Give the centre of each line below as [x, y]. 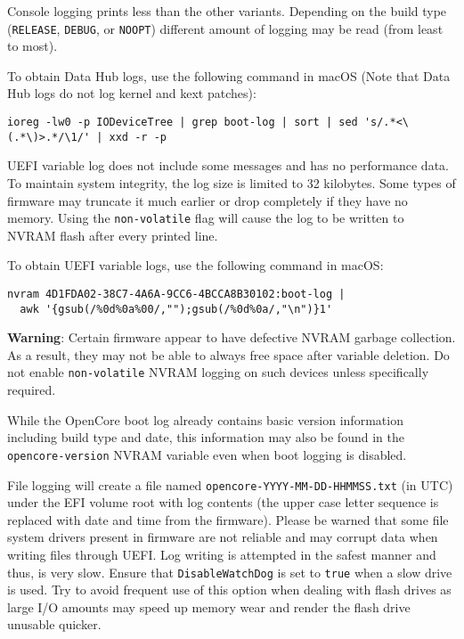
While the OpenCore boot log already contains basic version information [205, 419]
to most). [33, 46]
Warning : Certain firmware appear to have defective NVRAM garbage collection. [232, 337]
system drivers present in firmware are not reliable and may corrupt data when [223, 537]
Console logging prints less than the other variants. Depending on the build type [227, 11]
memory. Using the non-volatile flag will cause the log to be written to [206, 218]
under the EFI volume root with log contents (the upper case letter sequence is [223, 502]
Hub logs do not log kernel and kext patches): [132, 93]
